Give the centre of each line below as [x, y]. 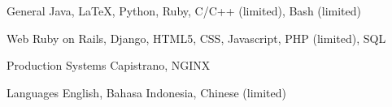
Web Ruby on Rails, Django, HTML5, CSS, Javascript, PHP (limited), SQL [196, 38]
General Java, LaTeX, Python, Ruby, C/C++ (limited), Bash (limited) [184, 11]
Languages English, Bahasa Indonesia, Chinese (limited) [147, 92]
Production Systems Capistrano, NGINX [109, 65]
